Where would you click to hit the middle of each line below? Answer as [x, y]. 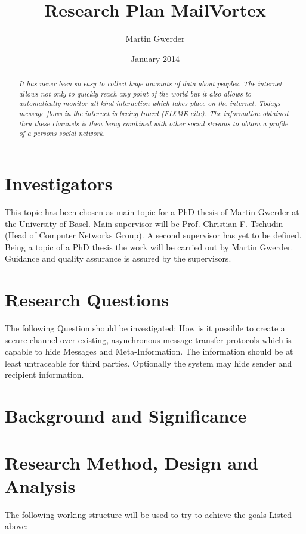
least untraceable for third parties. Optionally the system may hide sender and [149, 363]
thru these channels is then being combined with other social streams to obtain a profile [153, 123]
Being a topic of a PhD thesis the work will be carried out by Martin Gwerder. [149, 246]
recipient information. [44, 375]
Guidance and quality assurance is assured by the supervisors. [118, 258]
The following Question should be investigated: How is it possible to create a [145, 328]
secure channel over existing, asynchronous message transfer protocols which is [148, 339]
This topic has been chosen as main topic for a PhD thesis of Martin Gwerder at [152, 211]
